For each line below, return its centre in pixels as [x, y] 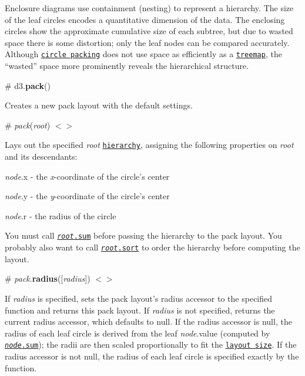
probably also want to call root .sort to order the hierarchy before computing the [152, 247]
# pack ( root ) [28, 125]
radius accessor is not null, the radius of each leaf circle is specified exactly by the [152, 356]
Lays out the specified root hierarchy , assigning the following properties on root [149, 145]
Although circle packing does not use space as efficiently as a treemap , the [143, 54]
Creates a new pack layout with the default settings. [99, 105]
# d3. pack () [28, 85]
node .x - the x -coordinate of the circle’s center [87, 176]
